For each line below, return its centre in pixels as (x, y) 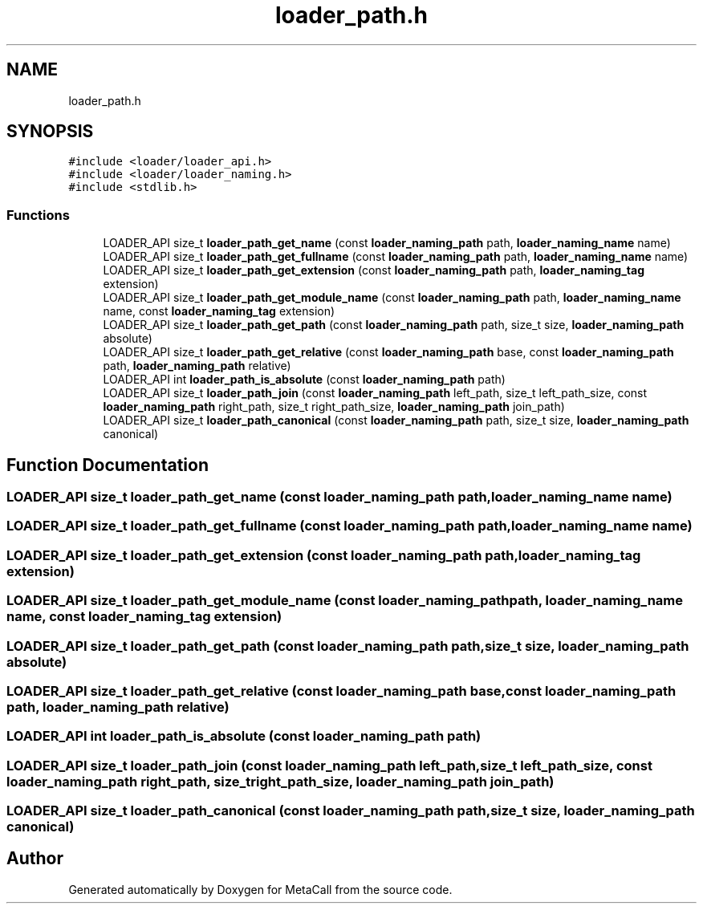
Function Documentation (108, 465)
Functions (38, 215)
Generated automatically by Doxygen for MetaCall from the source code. (260, 889)
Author (35, 859)
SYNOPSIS (50, 132)
